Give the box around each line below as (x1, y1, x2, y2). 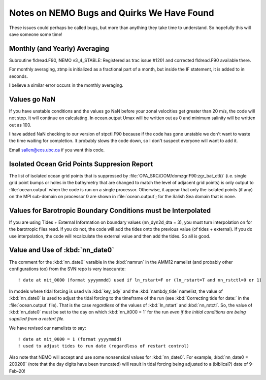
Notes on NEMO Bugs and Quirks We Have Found (9, 7, 214, 18)
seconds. (9, 73, 28, 79)
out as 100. (9, 122, 32, 128)
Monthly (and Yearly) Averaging (9, 44, 109, 53)
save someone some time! (9, 31, 63, 37)
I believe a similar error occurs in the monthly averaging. (9, 82, 124, 88)
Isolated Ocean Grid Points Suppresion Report (9, 160, 153, 168)
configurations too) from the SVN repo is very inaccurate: (9, 266, 126, 272)
